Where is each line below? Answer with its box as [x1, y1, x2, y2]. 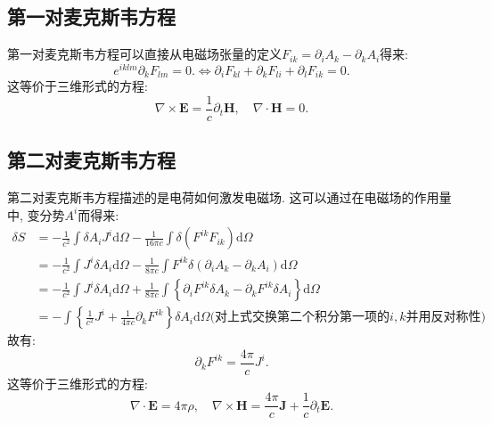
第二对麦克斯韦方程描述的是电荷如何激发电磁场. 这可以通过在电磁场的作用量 [7, 188, 452, 207]
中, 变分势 [7, 205, 65, 224]
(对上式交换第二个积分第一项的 [209, 311, 390, 324]
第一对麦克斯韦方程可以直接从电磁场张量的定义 [7, 45, 282, 63]
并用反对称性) [406, 311, 486, 324]
